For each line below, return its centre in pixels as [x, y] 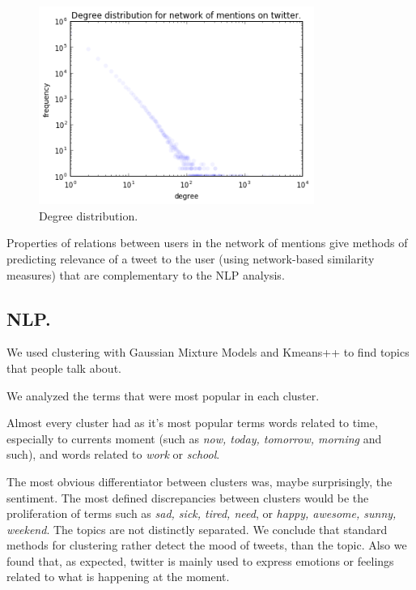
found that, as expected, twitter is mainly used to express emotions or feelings [200, 560]
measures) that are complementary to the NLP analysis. [146, 274]
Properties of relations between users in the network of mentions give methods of [207, 243]
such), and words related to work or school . [113, 454]
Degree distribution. [89, 215]
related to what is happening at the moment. [118, 577]
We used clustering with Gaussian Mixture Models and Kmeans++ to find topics [208, 352]
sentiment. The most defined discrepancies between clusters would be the [188, 497]
